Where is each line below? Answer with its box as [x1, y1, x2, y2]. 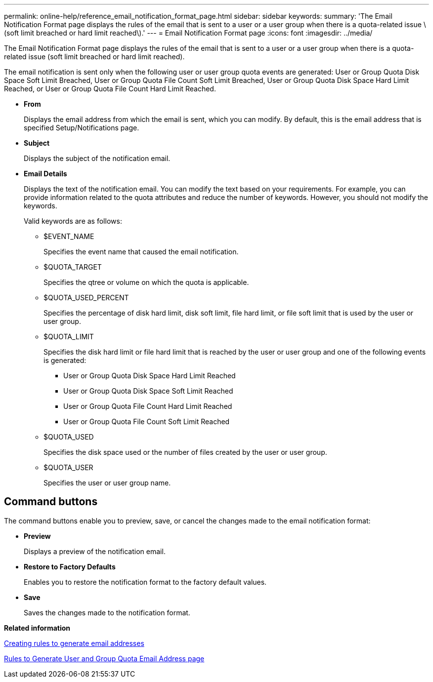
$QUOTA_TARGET [43, 263, 102, 271]
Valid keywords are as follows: [24, 217, 122, 225]
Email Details [24, 169, 67, 178]
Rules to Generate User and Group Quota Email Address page [4, 654, 205, 663]
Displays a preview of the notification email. [24, 547, 166, 556]
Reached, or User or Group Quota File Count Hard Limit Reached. [4, 84, 216, 93]
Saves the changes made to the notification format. [24, 608, 190, 617]
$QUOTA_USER [43, 463, 93, 472]
